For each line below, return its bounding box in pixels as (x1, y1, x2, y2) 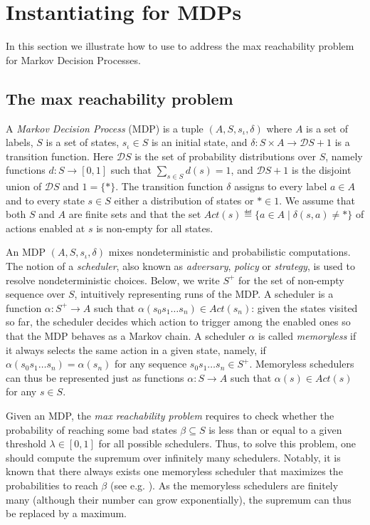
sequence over (6, 286, 65, 301)
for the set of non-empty (238, 272, 344, 287)
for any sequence (114, 356, 187, 371)
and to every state (6, 192, 85, 207)
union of (6, 179, 42, 194)
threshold (6, 436, 46, 451)
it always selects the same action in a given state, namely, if (6, 342, 266, 357)
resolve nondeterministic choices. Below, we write (6, 272, 220, 287)
